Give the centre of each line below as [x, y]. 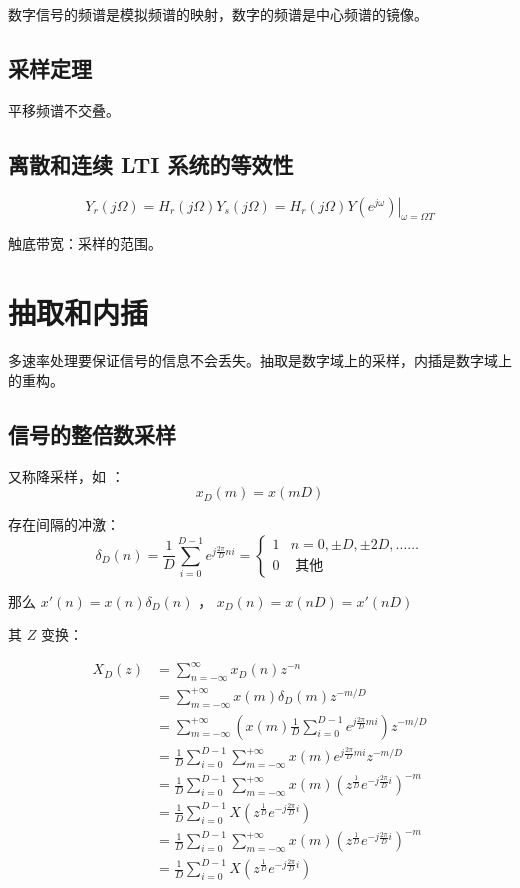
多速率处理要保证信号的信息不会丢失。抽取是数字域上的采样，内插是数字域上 [260, 360]
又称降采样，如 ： [66, 475]
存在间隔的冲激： [64, 524]
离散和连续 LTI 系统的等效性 [151, 163]
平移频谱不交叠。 [64, 109]
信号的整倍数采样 [92, 433]
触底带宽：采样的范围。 [85, 243]
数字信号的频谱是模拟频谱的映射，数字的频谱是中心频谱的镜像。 [218, 14]
